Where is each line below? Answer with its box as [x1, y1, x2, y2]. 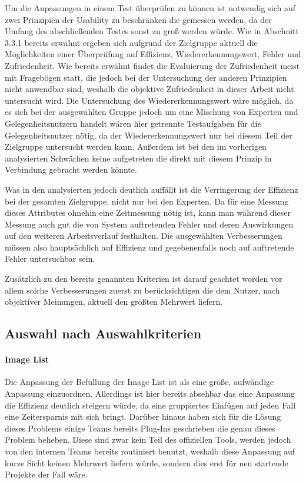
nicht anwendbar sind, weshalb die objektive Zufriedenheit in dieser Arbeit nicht [5, 83, 294, 95]
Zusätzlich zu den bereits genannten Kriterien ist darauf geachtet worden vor [5, 272, 282, 285]
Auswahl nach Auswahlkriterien [5, 324, 202, 343]
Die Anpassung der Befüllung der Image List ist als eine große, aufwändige [5, 376, 274, 388]
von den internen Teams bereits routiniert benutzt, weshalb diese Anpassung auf [5, 445, 295, 457]
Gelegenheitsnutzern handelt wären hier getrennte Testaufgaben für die [5, 117, 261, 129]
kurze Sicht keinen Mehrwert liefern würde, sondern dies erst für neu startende [5, 456, 288, 469]
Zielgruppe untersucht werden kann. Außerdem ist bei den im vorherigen [5, 140, 267, 153]
